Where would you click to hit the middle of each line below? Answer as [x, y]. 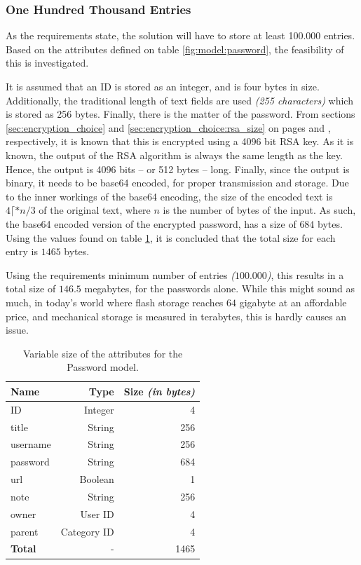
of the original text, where [95, 210]
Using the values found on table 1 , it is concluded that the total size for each [171, 237]
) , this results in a [305, 274]
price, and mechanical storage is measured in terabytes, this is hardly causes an [176, 316]
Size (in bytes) [159, 391]
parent [25, 531]
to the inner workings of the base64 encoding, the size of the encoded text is [169, 196]
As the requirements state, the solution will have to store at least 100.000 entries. [180, 35]
